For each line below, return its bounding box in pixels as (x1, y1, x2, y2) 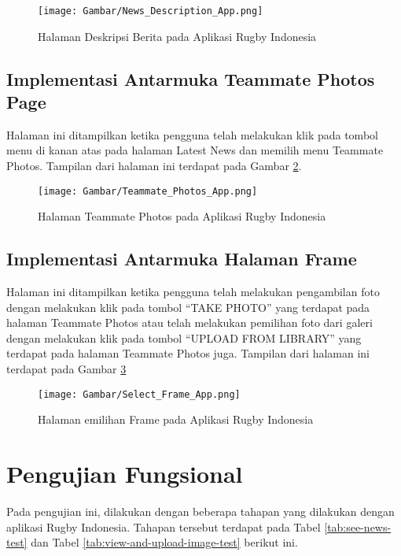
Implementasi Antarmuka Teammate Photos (6, 66, 375, 91)
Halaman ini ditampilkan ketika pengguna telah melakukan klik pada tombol (6, 126, 378, 143)
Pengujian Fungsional (6, 458, 243, 490)
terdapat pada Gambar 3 (6, 361, 127, 377)
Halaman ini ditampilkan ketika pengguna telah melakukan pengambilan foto (6, 284, 380, 300)
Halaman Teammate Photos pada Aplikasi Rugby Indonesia (38, 208, 326, 224)
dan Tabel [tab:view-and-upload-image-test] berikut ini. (31, 534, 298, 550)
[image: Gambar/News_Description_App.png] (38, 6, 263, 17)
